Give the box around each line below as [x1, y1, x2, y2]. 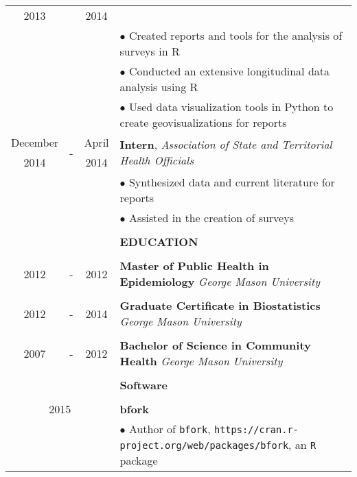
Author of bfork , [128, 421, 211, 437]
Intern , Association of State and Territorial [119, 136, 332, 152]
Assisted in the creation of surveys [128, 210, 294, 225]
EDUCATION [119, 234, 198, 249]
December [11, 134, 59, 150]
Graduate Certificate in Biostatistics [119, 297, 321, 313]
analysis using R [119, 79, 198, 95]
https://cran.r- [214, 424, 299, 435]
